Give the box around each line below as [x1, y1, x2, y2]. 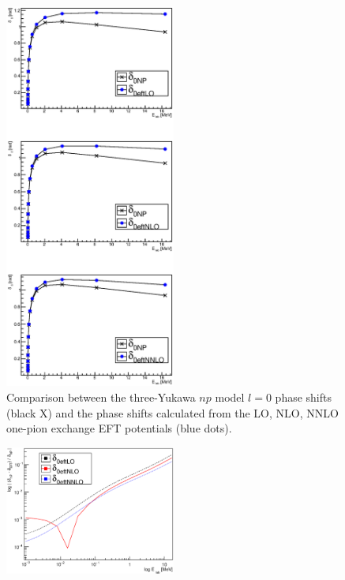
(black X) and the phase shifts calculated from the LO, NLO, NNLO [6, 404, 339, 421]
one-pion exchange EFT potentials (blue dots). [6, 420, 232, 436]
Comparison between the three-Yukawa [6, 388, 196, 405]
